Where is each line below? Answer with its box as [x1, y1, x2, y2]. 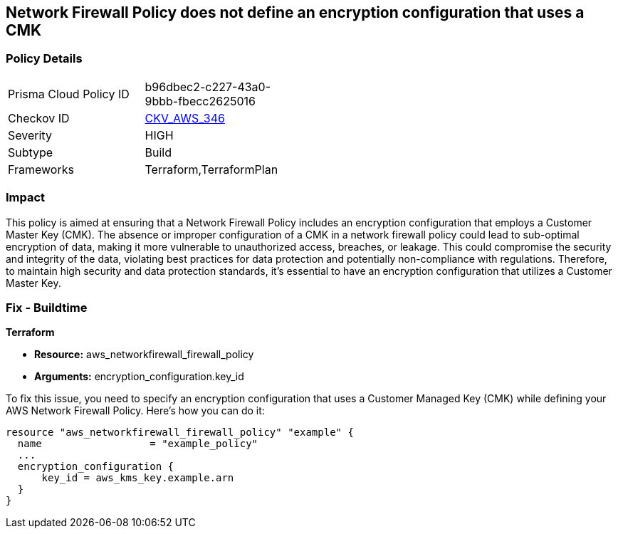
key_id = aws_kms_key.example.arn [41, 472, 234, 484]
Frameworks [8, 162, 74, 177]
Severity [8, 127, 52, 142]
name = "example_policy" [17, 438, 258, 450]
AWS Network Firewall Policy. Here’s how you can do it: [6, 404, 265, 417]
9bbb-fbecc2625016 [145, 93, 256, 108]
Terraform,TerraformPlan [145, 162, 278, 177]
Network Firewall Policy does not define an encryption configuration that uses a [6, 4, 585, 21]
